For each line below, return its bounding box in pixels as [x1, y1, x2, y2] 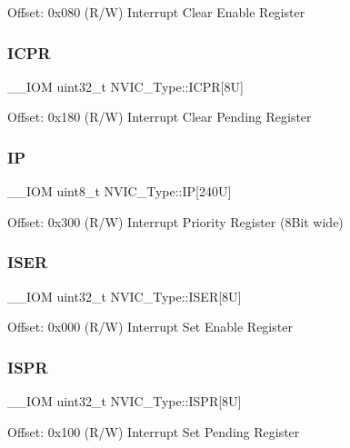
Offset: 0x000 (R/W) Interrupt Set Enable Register [7, 317, 293, 336]
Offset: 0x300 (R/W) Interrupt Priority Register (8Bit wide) [7, 212, 344, 231]
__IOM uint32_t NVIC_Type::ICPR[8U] [7, 76, 244, 95]
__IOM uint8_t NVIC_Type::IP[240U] [7, 182, 232, 201]
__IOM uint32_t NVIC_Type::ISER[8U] [7, 286, 242, 305]
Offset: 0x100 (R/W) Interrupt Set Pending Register [7, 422, 300, 441]
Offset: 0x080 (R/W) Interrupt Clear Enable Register [7, 3, 305, 21]
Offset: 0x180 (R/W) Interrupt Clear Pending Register [7, 107, 312, 126]
